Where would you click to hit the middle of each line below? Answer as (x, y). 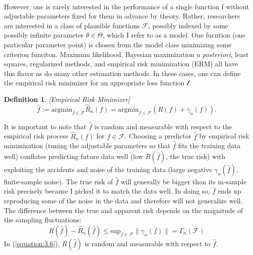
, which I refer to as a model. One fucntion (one (174, 35)
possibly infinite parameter (44, 35)
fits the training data (209, 146)
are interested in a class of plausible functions (72, 25)
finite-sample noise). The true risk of (58, 181)
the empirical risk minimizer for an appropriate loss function (94, 83)
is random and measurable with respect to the (163, 126)
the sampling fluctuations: (43, 220)
